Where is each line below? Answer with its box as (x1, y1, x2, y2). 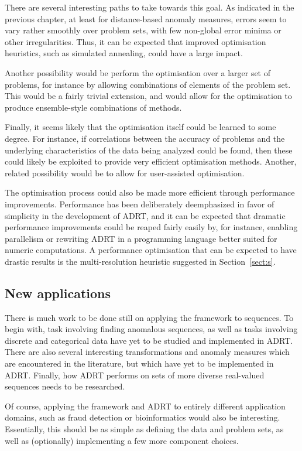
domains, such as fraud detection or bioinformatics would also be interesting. (5, 411, 280, 423)
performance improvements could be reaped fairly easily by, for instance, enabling (5, 221, 298, 233)
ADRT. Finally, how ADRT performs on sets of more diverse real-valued (5, 368, 265, 381)
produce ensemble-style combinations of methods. (5, 101, 182, 113)
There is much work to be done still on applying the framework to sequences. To (5, 311, 294, 323)
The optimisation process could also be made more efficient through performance (5, 186, 295, 199)
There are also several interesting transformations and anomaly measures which (5, 346, 290, 358)
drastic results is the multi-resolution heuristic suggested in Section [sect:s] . (5, 255, 276, 267)
